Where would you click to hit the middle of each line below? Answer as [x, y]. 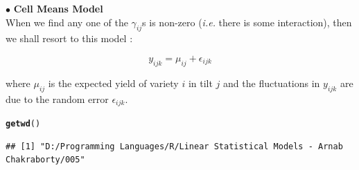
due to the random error [57, 98]
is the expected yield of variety [113, 83]
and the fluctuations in [272, 83]
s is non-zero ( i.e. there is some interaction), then [247, 22]
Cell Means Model [58, 8]
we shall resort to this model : [69, 38]
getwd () [23, 124]
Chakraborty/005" [45, 160]
